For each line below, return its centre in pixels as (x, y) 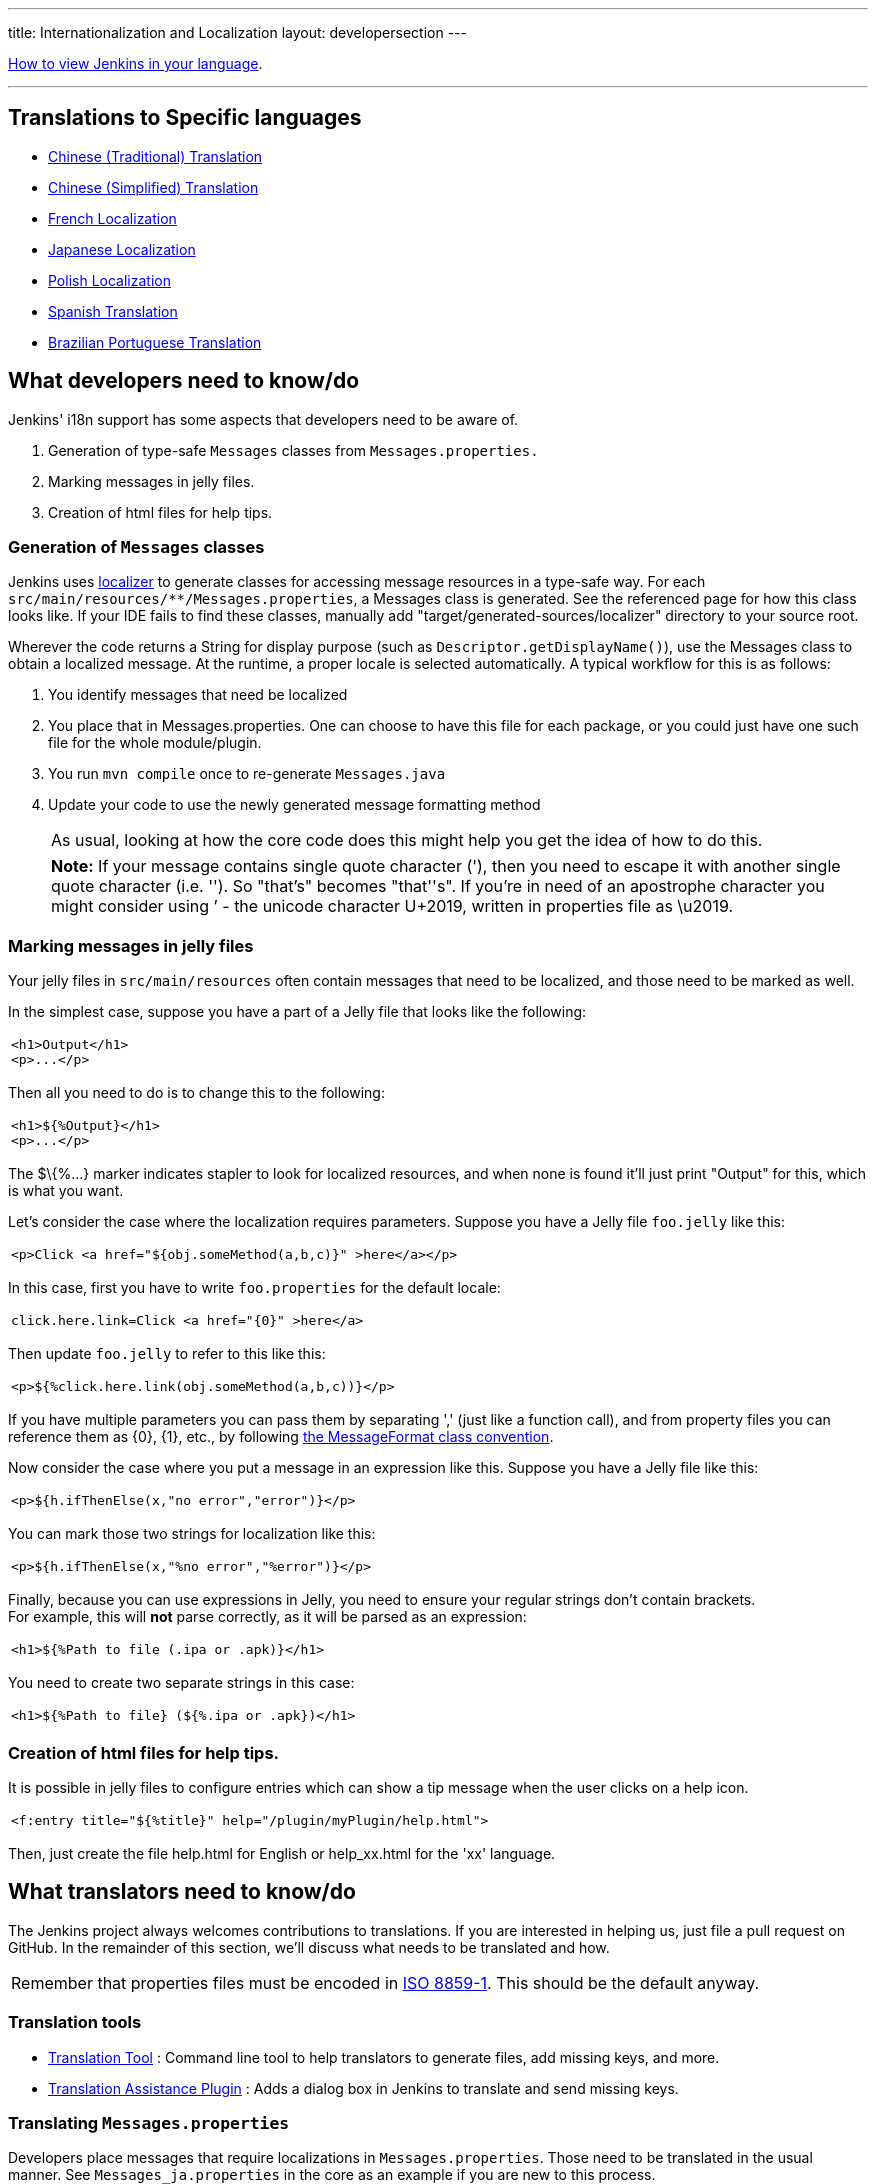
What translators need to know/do (182, 1892)
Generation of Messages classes (136, 547)
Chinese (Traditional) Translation (155, 156)
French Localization (112, 218)
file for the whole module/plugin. (155, 743)
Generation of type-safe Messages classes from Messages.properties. (293, 450)
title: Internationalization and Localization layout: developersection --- (237, 32)
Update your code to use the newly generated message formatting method (294, 805)
